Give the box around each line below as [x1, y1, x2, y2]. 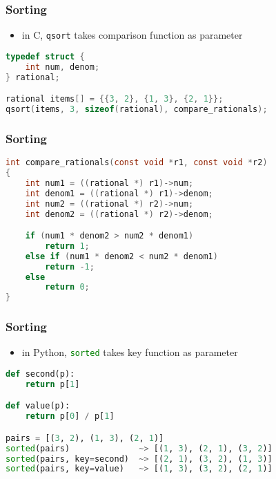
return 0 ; [45, 282, 90, 292]
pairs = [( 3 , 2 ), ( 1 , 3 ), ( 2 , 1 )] [6, 433, 164, 443]
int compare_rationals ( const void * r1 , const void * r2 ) [6, 158, 268, 168]
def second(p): [6, 369, 75, 379]
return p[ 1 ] [25, 379, 80, 389]
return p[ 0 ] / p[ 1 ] [25, 411, 115, 422]
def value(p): [6, 401, 70, 411]
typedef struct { [6, 51, 85, 62]
